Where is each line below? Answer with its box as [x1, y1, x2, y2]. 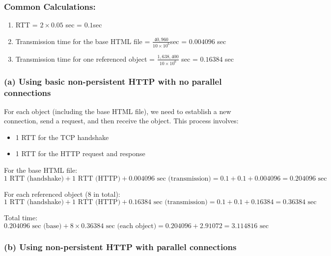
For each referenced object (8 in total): [4, 188, 120, 199]
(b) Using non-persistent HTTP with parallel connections [4, 240, 237, 253]
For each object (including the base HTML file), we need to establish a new [4, 106, 231, 116]
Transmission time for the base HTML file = [15, 36, 150, 46]
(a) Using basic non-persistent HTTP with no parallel [4, 75, 222, 88]
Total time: [4, 212, 38, 223]
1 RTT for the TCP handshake [15, 132, 109, 142]
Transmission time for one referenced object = [15, 53, 155, 64]
